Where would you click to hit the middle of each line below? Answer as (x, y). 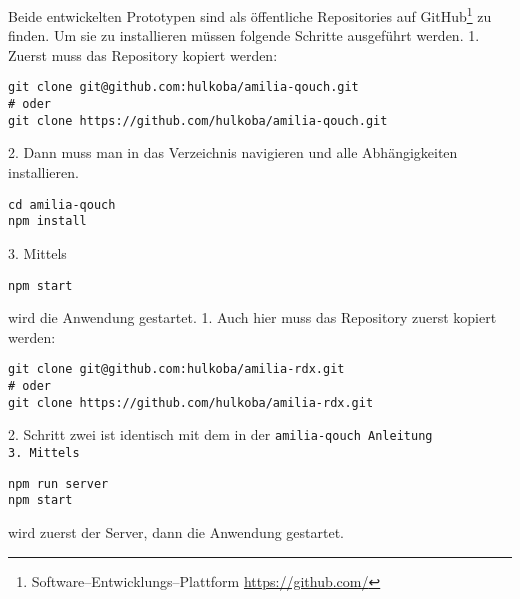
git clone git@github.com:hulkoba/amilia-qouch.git (183, 87)
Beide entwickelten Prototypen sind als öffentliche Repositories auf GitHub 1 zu (250, 14)
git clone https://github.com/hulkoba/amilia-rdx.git (191, 402)
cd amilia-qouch (62, 204)
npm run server (58, 483)
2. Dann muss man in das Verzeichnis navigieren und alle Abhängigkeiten (233, 152)
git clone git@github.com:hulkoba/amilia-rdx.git (176, 369)
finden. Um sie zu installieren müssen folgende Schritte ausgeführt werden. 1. (244, 35)
